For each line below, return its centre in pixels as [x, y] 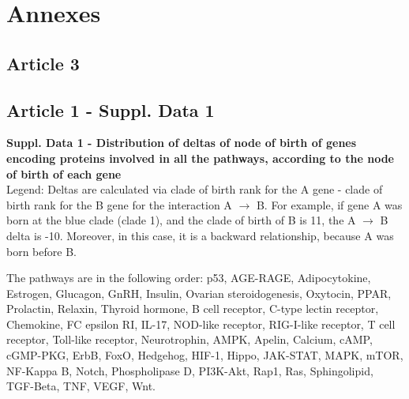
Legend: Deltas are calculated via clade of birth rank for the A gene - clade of [195, 189]
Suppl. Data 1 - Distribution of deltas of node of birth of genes [182, 143]
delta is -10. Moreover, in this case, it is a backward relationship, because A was [200, 235]
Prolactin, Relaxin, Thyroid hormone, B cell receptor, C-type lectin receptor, [193, 309]
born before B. [41, 251]
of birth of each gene [64, 173]
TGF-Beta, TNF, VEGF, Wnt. [81, 386]
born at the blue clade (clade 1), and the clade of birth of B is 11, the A [181, 220]
